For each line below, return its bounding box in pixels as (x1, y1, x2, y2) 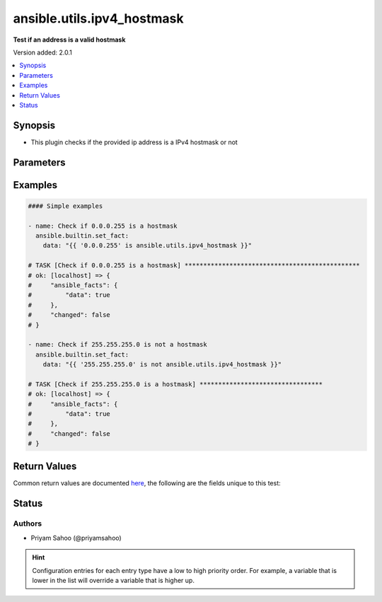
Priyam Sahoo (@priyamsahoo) (30, 533, 122, 542)
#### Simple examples (28, 202, 103, 210)
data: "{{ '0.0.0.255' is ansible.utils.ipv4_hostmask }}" (42, 241, 253, 250)
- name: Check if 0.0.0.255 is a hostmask (28, 221, 178, 230)
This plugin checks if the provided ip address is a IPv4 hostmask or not (30, 138, 238, 146)
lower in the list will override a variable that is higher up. (32, 577, 195, 585)
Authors (13, 519, 42, 528)
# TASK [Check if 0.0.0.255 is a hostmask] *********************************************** (28, 262, 360, 270)
